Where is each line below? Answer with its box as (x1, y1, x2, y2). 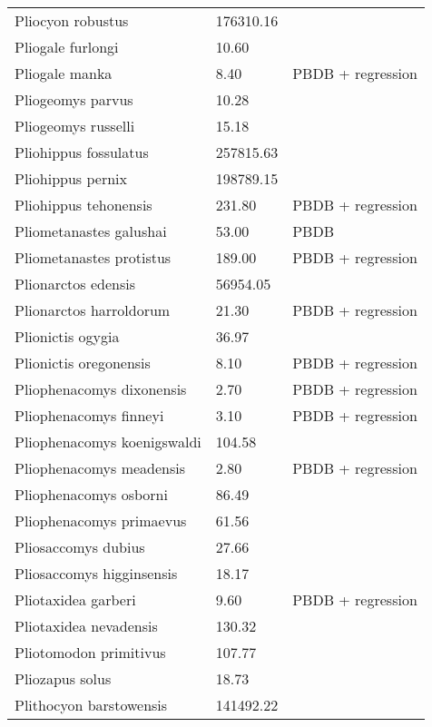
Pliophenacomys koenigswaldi (15, 431, 201, 452)
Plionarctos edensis (15, 273, 135, 294)
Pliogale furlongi (15, 36, 119, 57)
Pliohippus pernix (15, 168, 127, 189)
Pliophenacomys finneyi (15, 405, 164, 426)
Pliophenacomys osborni (15, 484, 168, 505)
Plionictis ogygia (15, 326, 120, 347)
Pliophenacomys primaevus (15, 510, 187, 531)
